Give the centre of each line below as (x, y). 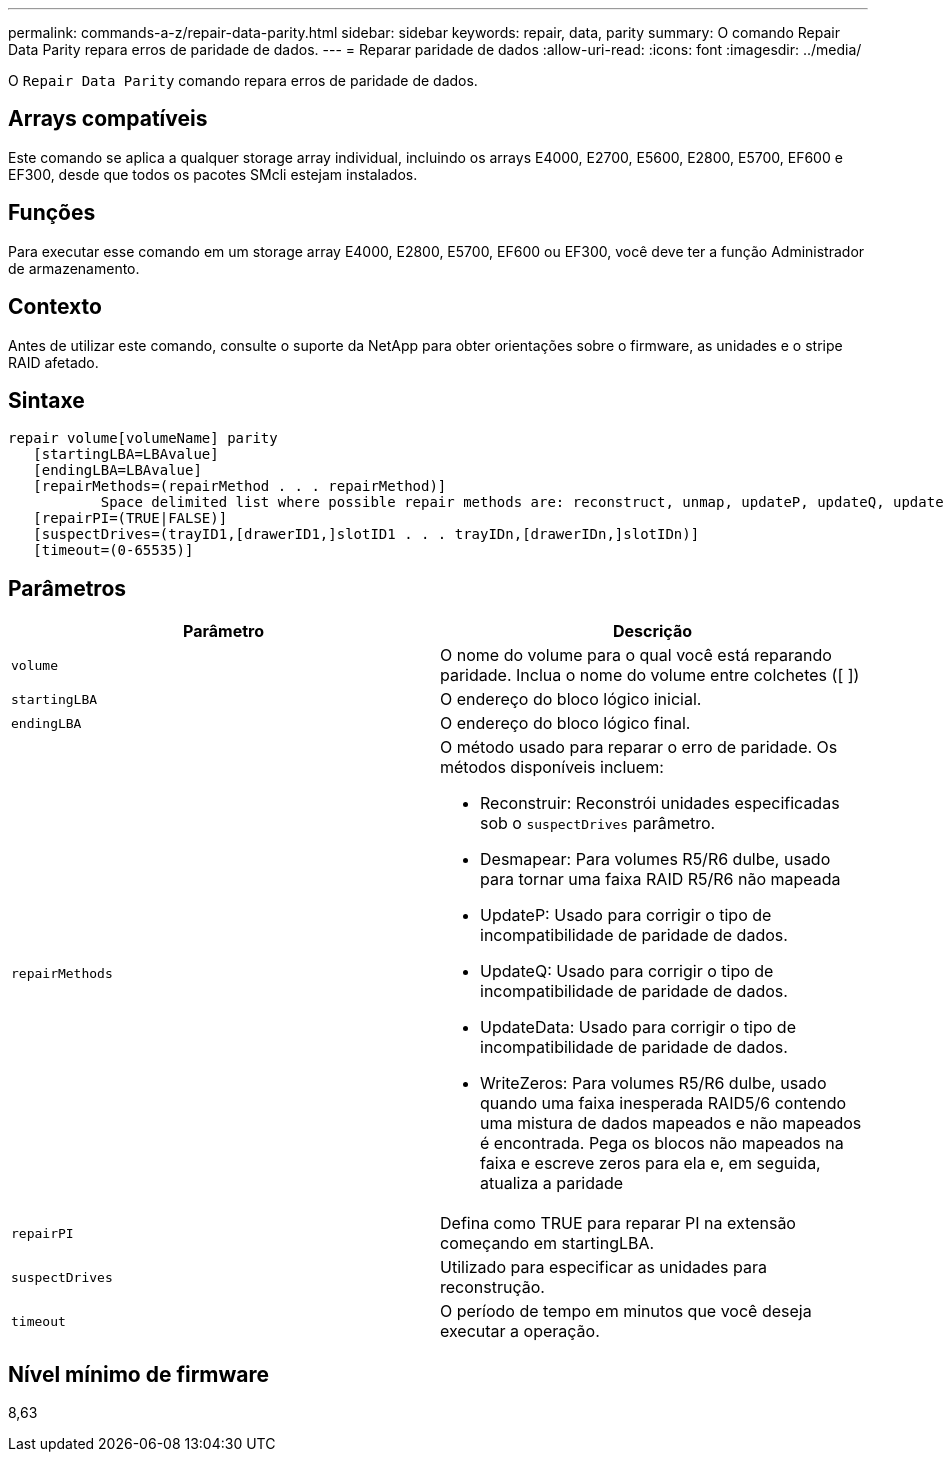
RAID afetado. (53, 362)
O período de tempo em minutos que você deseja (626, 1311)
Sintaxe (46, 400)
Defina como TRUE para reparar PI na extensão (618, 1223)
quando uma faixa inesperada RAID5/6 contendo (663, 1103)
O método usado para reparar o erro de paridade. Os (639, 747)
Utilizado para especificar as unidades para (603, 1267)
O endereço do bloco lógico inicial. (571, 699)
